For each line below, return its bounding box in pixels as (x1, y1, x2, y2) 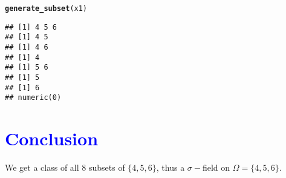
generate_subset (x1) (5, 4, 88, 13)
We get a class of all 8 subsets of (5, 161, 125, 174)
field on (202, 161, 230, 174)
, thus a (156, 161, 185, 174)
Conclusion (5, 126, 99, 151)
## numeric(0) (5, 93, 62, 102)
